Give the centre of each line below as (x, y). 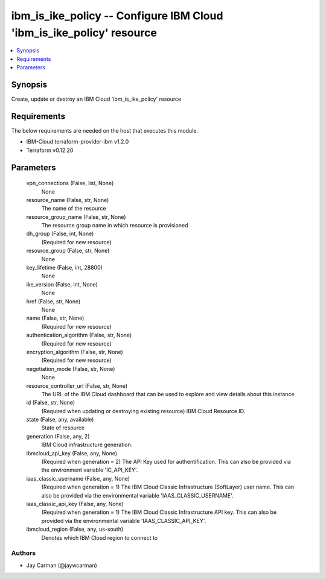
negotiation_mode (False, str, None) (71, 369)
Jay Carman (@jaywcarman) (62, 565)
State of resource (63, 428)
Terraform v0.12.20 (50, 150)
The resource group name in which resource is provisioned (115, 226)
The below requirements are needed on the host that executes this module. (105, 130)
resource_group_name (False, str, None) (76, 217)
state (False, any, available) (60, 420)
